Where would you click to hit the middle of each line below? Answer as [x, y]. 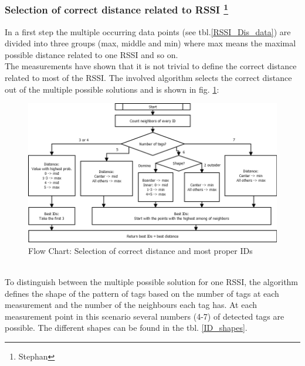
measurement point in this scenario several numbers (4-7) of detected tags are [145, 316]
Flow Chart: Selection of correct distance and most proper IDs [140, 250]
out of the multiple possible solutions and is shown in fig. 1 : [112, 89]
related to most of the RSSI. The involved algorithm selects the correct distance [148, 78]
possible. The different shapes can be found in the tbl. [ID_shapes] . [126, 328]
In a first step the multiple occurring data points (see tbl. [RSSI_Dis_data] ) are [148, 31]
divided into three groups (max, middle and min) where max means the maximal [150, 43]
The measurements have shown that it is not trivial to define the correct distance [151, 66]
